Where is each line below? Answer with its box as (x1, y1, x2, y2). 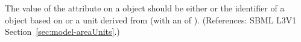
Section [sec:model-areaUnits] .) (5, 25, 120, 38)
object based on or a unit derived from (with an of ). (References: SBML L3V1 (5, 13, 297, 26)
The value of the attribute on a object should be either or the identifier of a (5, 2, 285, 14)
